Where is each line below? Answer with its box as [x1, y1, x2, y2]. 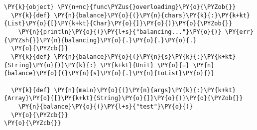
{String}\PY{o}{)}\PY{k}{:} [4, 61, 97, 69]
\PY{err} [225, 28, 254, 35]
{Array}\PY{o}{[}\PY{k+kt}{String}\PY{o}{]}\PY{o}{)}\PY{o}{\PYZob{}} [4, 95, 243, 102]
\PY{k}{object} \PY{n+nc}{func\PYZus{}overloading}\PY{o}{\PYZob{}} [4, 3, 236, 10]
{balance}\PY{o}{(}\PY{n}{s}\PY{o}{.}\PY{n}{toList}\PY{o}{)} [4, 70, 215, 77]
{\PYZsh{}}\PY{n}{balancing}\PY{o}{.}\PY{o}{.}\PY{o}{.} [4, 36, 197, 44]
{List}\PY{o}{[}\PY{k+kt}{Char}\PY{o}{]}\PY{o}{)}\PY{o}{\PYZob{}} [4, 20, 233, 27]
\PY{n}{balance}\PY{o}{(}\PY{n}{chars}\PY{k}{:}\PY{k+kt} [54, 11, 250, 19]
